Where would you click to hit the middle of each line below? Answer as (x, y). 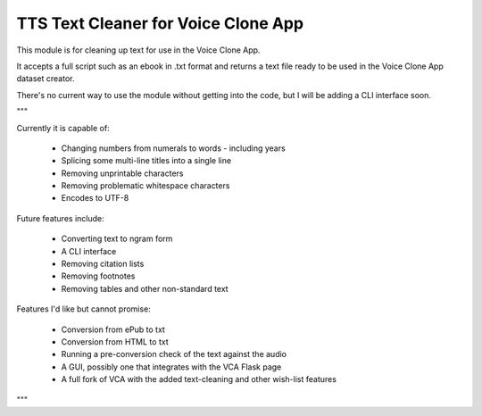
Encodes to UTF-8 (95, 198)
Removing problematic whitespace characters (145, 186)
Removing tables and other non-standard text (145, 288)
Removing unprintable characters (122, 173)
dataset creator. (46, 79)
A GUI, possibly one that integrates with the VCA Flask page (171, 367)
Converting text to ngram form (117, 239)
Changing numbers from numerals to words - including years (173, 148)
